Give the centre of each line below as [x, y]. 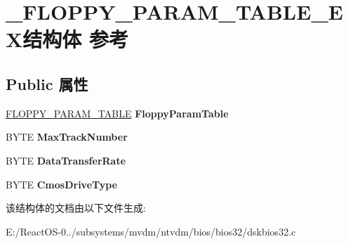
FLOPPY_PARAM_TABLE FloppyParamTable [117, 113]
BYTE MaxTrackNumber [67, 137]
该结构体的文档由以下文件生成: [76, 208]
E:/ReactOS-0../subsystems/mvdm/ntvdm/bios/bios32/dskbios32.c [151, 231]
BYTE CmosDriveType [62, 184]
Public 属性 [47, 83]
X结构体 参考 [67, 39]
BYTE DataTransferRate [66, 160]
